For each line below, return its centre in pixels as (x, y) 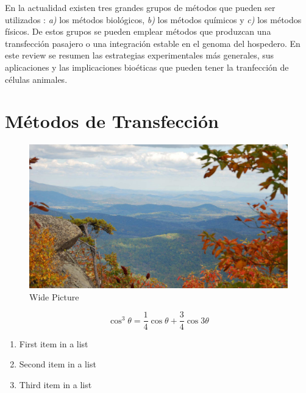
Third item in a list (55, 384)
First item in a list (54, 343)
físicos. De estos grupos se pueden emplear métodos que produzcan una (138, 31)
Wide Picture (54, 296)
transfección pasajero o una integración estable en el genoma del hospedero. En (153, 43)
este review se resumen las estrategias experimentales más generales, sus (140, 55)
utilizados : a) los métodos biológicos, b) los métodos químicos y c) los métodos (153, 19)
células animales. (36, 79)
